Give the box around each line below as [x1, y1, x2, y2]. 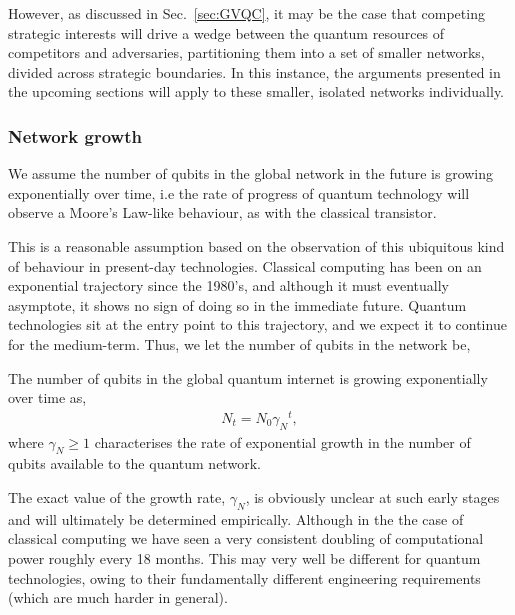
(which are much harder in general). [8, 587, 228, 608]
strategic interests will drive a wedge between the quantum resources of [8, 22, 445, 43]
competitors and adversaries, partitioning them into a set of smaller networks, [8, 42, 485, 63]
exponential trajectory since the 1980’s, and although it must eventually [8, 275, 449, 296]
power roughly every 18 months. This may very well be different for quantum [8, 548, 481, 568]
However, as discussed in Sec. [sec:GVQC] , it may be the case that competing [8, 3, 485, 23]
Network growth [8, 123, 142, 148]
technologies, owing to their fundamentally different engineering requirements [8, 567, 481, 588]
